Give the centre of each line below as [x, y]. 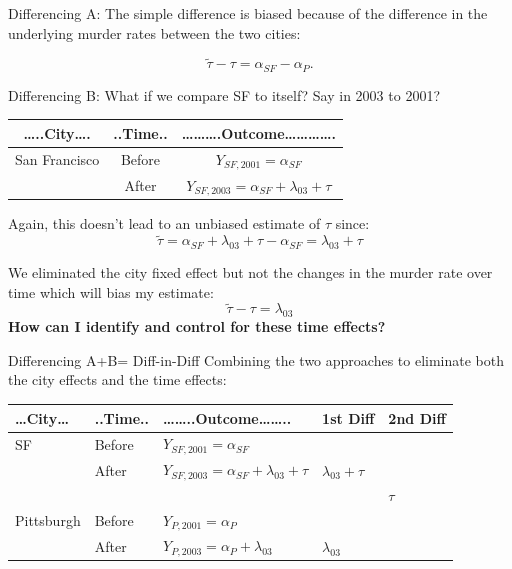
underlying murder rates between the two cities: [154, 32]
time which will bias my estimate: [111, 291]
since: [352, 223]
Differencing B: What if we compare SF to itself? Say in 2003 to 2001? [224, 94]
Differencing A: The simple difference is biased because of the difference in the [248, 13]
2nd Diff [417, 417]
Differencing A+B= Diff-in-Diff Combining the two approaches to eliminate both [256, 359]
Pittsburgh [48, 520]
